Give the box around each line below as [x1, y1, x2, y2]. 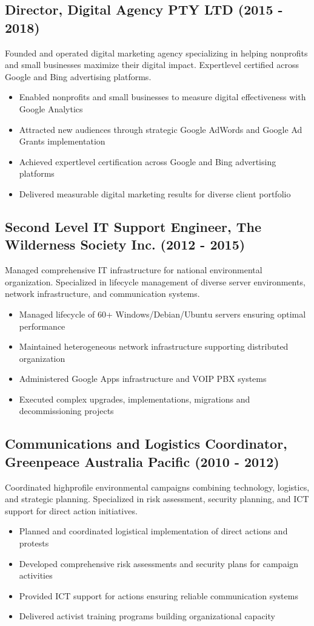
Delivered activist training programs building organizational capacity [19, 610, 275, 622]
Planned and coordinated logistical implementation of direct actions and [19, 525, 288, 537]
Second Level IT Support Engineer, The [5, 217, 262, 236]
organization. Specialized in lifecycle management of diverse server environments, [5, 275, 306, 288]
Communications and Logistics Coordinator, [5, 434, 287, 453]
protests [19, 537, 49, 549]
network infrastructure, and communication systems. [5, 287, 200, 300]
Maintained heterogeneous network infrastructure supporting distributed [19, 340, 289, 353]
